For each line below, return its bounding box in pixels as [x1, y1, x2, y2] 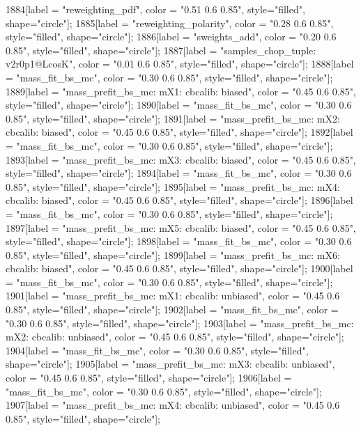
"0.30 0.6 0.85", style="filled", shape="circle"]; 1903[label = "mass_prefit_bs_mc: [6, 315, 354, 330]
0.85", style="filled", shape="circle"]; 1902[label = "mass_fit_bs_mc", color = [6, 302, 339, 317]
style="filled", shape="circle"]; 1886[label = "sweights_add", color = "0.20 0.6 [6, 29, 337, 44]
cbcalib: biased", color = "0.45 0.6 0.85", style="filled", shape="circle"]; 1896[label [6, 193, 353, 207]
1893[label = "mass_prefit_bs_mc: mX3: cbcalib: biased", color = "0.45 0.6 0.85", [6, 152, 356, 166]
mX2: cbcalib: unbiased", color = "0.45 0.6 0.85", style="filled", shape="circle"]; [6, 329, 344, 344]
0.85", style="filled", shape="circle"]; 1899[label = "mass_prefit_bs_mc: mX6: [6, 247, 340, 262]
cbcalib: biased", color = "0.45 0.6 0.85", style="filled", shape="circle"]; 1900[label [6, 261, 353, 276]
